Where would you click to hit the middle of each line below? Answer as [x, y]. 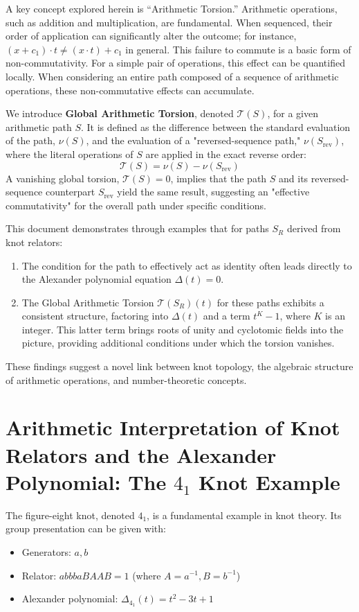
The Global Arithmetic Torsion [88, 302]
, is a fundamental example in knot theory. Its [244, 515]
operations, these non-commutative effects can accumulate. [130, 90]
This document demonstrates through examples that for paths [137, 228]
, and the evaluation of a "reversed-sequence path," [193, 140]
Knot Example [269, 481]
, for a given [293, 113]
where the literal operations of [70, 154]
